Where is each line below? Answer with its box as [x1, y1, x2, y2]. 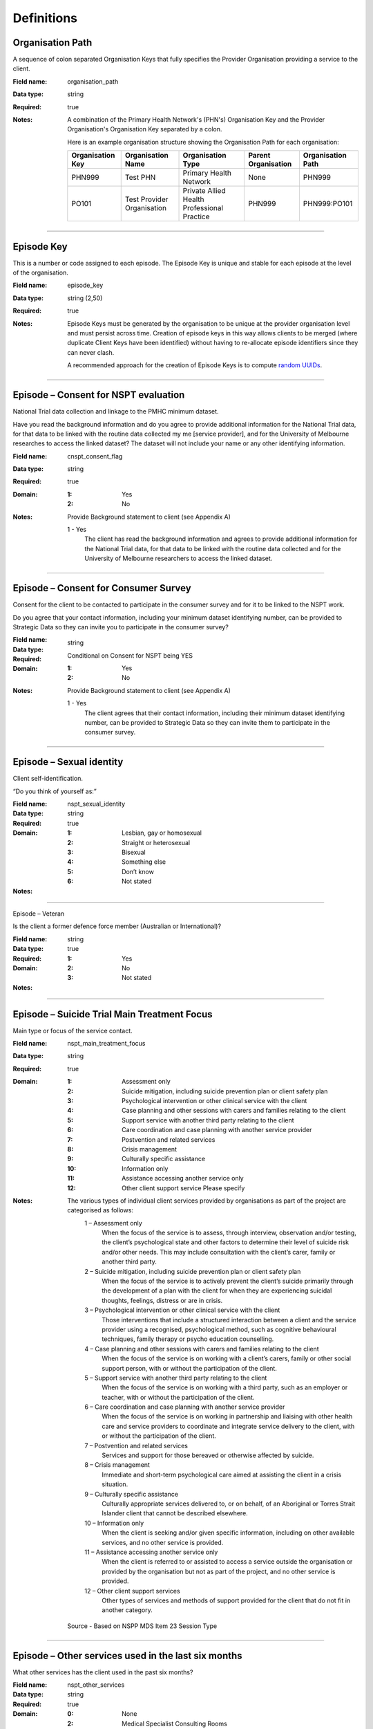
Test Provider [124, 194, 169, 204]
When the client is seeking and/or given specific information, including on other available [102, 1528, 355, 1537]
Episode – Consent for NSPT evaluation [12, 389, 185, 401]
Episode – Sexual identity [12, 756, 124, 768]
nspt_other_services [67, 1681, 125, 1689]
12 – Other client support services [84, 1587, 180, 1595]
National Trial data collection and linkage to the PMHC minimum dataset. [12, 407, 219, 416]
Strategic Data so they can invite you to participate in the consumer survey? [12, 622, 229, 631]
